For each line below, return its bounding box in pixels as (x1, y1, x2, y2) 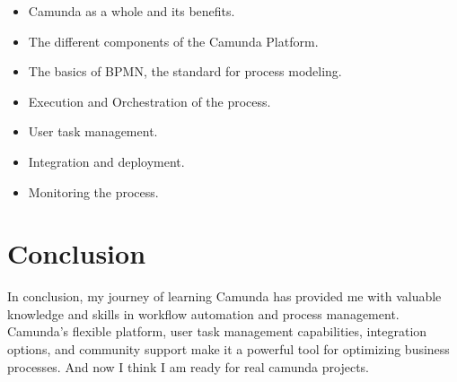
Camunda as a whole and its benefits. (28, 2, 235, 20)
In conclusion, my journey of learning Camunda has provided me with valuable (7, 287, 442, 306)
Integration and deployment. (28, 152, 185, 170)
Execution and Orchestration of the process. (28, 91, 271, 110)
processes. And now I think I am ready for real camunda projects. (7, 357, 369, 376)
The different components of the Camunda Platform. (28, 31, 319, 50)
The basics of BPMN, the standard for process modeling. (28, 62, 342, 81)
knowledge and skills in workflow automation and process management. (7, 304, 400, 323)
